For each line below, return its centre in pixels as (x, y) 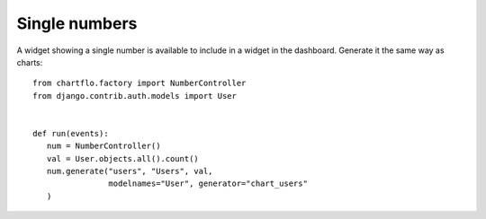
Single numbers (77, 23)
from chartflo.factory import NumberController (139, 83)
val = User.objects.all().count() (123, 158)
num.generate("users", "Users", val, (130, 171)
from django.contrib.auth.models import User (135, 96)
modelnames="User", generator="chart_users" (208, 184)
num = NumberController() (103, 146)
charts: (30, 62)
